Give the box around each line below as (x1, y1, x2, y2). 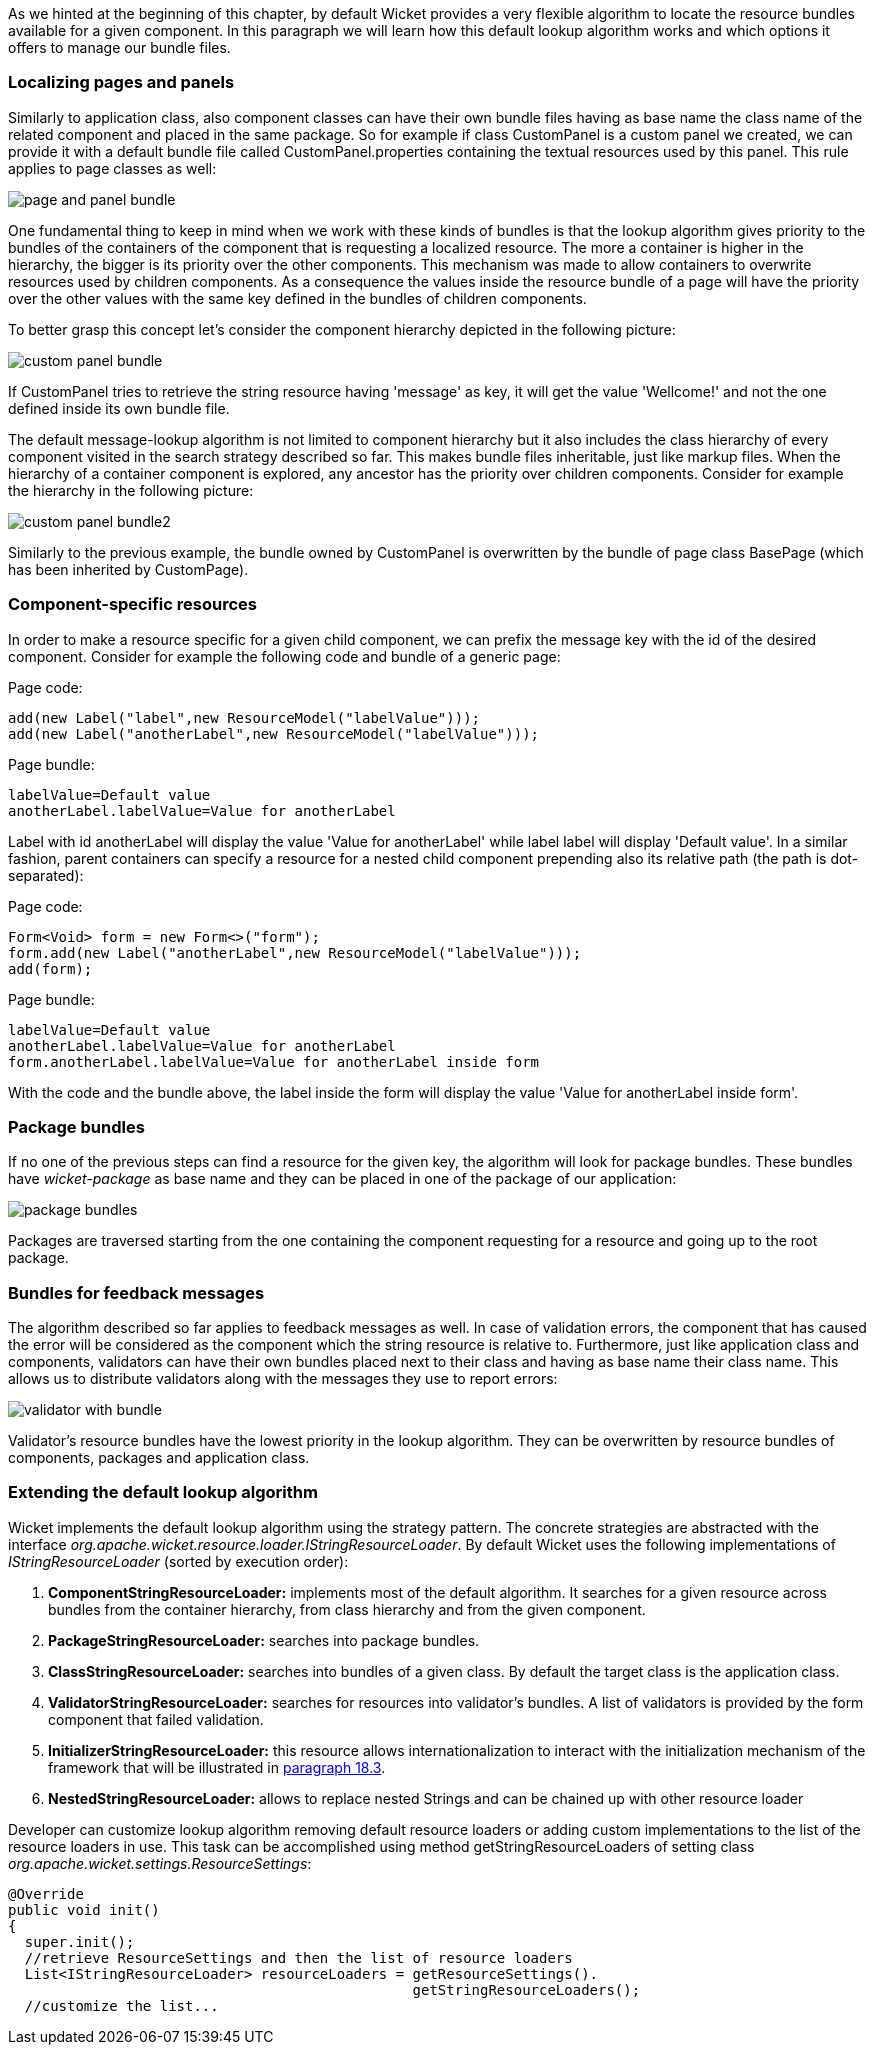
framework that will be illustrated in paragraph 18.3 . (48, 1758, 386, 1776)
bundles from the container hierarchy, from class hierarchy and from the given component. (48, 1600, 646, 1618)
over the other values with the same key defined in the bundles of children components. (8, 289, 587, 307)
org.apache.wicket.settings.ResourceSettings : (8, 1854, 312, 1872)
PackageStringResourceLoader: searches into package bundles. (48, 1631, 480, 1649)
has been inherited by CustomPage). (8, 560, 249, 578)
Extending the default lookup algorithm (8, 1482, 318, 1503)
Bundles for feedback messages (8, 1282, 265, 1303)
